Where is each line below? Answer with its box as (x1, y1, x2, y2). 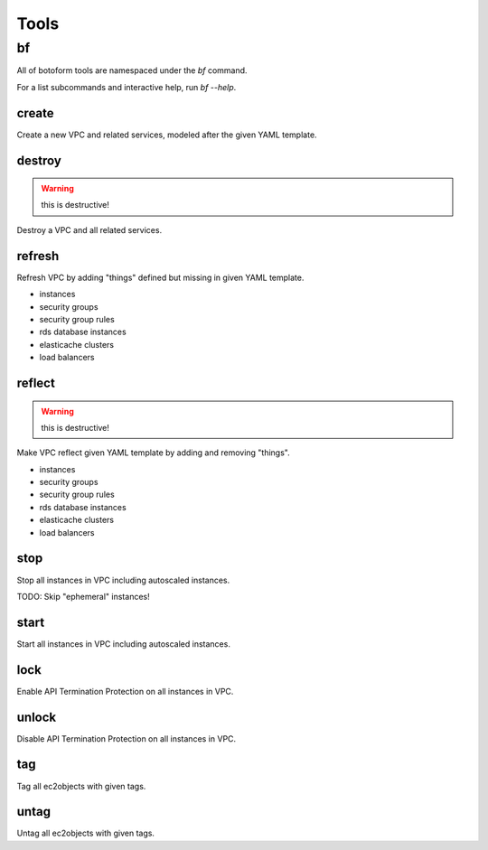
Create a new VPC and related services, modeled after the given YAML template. (16, 129, 317, 140)
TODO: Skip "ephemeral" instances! (16, 591, 150, 602)
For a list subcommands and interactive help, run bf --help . (16, 81, 237, 92)
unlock (16, 709, 57, 724)
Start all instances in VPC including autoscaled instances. (16, 638, 230, 649)
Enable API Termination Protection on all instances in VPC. (16, 686, 234, 696)
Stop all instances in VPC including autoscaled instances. (16, 574, 230, 585)
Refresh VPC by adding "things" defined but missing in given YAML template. (16, 272, 305, 283)
